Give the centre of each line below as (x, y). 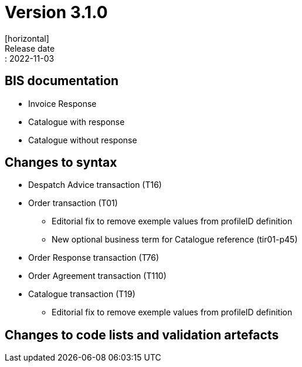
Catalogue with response (77, 122)
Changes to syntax (61, 163)
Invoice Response (62, 103)
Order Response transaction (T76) (94, 258)
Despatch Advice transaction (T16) (95, 185)
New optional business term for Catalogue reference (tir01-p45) (175, 240)
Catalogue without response (83, 140)
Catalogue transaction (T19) (82, 294)
